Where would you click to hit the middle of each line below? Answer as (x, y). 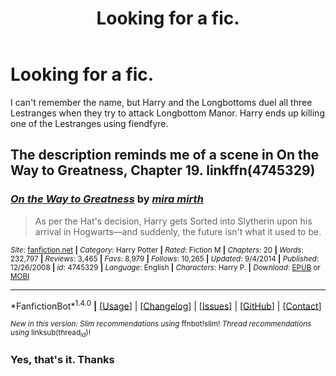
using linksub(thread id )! (50, 333)
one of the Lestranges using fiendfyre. (89, 123)
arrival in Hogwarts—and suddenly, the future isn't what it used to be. (178, 231)
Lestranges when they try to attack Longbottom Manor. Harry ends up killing (167, 113)
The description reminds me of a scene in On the (165, 155)
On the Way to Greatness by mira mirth (107, 199)
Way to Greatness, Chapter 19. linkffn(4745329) (163, 170)
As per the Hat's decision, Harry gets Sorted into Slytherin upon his (173, 221)
